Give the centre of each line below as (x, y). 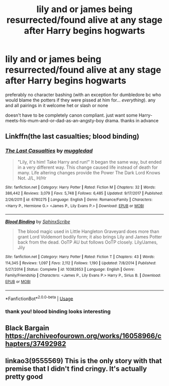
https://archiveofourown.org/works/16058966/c (83, 336)
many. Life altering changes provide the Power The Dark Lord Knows (89, 172)
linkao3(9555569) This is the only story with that (83, 360)
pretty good (24, 377)
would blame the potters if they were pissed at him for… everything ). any (80, 100)
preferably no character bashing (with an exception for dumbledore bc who (83, 94)
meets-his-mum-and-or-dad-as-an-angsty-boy (55, 120)
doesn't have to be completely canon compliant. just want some (71, 115)
